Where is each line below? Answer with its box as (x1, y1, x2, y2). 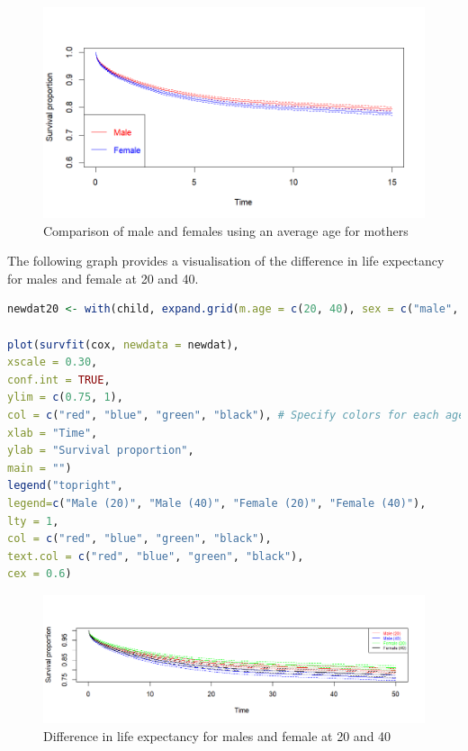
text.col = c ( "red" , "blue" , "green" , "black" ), (7, 549, 304, 563)
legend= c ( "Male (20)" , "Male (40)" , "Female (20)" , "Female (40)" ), (7, 497, 427, 511)
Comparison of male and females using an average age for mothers (43, 221, 409, 240)
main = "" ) (7, 461, 72, 475)
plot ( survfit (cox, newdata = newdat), (7, 338, 239, 351)
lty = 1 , (7, 514, 59, 528)
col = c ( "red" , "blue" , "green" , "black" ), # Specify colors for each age (7, 409, 465, 422)
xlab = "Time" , (7, 426, 98, 439)
